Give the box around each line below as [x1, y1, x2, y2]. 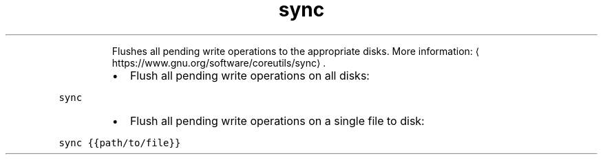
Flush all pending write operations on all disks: [129, 68, 370, 82]
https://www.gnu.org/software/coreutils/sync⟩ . [112, 56, 326, 69]
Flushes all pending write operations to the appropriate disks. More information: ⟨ [112, 45, 480, 57]
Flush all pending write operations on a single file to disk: [129, 113, 425, 128]
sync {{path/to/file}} [59, 137, 181, 148]
